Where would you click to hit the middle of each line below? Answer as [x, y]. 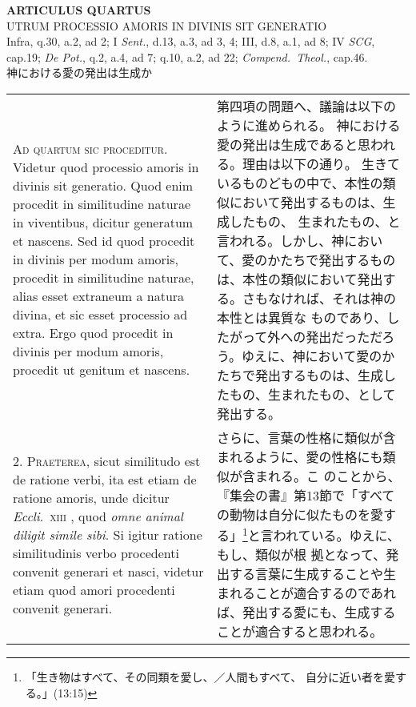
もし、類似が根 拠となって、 [302, 555]
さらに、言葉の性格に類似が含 [306, 437]
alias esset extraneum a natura [99, 296]
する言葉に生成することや [307, 574]
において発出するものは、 [306, 202]
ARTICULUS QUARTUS [79, 10]
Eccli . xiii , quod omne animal [98, 516]
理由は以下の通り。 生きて [322, 163]
